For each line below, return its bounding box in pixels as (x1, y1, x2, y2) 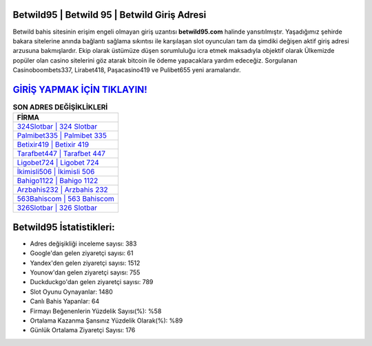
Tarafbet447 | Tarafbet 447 (17, 149, 106, 158)
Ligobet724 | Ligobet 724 (17, 158, 99, 168)
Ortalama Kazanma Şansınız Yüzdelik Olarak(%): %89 (30, 316, 183, 325)
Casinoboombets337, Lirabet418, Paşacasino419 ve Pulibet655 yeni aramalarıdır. (12, 66, 241, 74)
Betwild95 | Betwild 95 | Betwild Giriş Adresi (12, 9, 207, 21)
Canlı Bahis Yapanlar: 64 (30, 297, 100, 305)
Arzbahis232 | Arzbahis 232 (17, 185, 108, 195)
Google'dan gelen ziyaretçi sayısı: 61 (30, 249, 134, 257)
